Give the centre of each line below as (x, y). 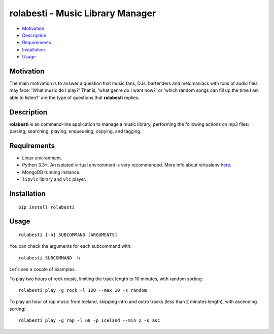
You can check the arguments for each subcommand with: (71, 246)
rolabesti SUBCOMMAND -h (49, 258)
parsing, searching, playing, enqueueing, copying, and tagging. (75, 131)
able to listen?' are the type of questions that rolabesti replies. (74, 97)
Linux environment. (42, 158)
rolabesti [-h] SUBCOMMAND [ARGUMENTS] (68, 235)
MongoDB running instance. (51, 172)
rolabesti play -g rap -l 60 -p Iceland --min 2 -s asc (89, 321)
